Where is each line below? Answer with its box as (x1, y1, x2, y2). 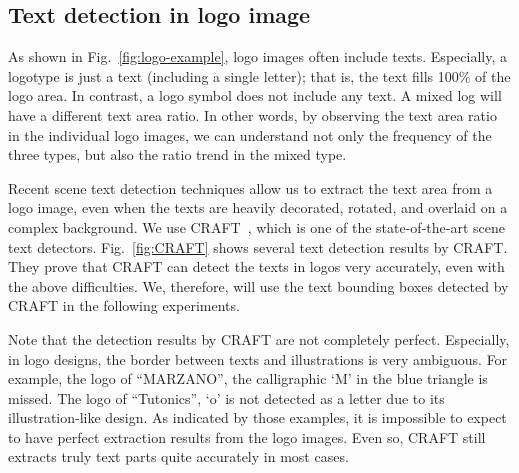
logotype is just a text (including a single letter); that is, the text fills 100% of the (8, 65, 511, 86)
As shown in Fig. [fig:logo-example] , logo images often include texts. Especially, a (8, 46, 507, 67)
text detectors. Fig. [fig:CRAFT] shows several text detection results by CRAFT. (8, 236, 508, 257)
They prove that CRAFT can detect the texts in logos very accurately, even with (8, 256, 505, 277)
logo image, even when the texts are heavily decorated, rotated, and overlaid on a (8, 197, 508, 218)
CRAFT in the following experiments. (8, 295, 240, 316)
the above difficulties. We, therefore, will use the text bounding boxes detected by (8, 275, 509, 296)
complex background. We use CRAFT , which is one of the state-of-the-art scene (8, 216, 505, 237)
